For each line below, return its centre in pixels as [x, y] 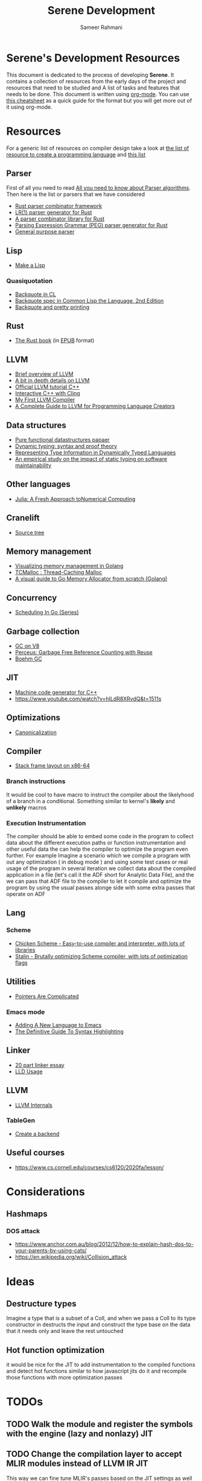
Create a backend [37, 1134]
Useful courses [36, 1153]
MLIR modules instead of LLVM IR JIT [77, 1464]
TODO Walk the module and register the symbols [99, 1424]
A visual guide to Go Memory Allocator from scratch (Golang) [91, 579]
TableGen [21, 1120]
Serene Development [101, 11]
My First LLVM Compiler [45, 400]
